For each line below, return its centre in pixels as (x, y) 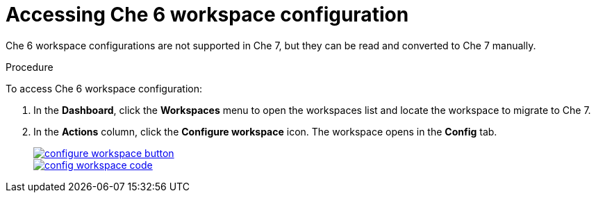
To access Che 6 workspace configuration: (104, 88)
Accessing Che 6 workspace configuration (207, 15)
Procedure (30, 67)
